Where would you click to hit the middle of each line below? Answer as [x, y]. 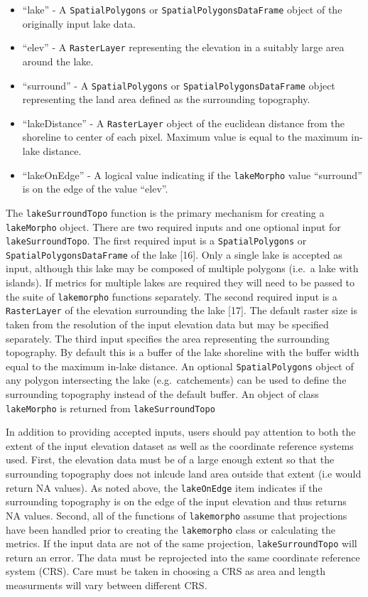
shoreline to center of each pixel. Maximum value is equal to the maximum [185, 137]
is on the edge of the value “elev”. [95, 189]
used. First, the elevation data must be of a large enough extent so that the [170, 459]
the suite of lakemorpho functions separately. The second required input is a [172, 296]
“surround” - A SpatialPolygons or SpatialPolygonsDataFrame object [179, 85]
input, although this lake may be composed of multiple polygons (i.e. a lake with [182, 268]
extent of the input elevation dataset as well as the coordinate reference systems [180, 445]
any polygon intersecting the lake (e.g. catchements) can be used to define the [176, 380]
